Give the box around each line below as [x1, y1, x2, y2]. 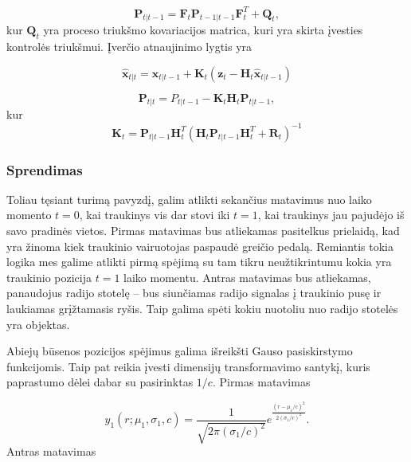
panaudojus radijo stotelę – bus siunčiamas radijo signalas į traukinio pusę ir [6, 284, 382, 301]
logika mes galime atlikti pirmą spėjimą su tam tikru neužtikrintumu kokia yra [6, 253, 392, 270]
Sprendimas [6, 159, 83, 179]
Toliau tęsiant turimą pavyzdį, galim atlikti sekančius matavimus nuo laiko [6, 190, 372, 207]
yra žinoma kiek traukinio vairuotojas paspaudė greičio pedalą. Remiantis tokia [6, 237, 393, 254]
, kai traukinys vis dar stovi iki [79, 206, 230, 223]
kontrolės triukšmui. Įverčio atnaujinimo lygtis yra [6, 38, 252, 55]
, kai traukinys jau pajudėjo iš [257, 206, 405, 223]
